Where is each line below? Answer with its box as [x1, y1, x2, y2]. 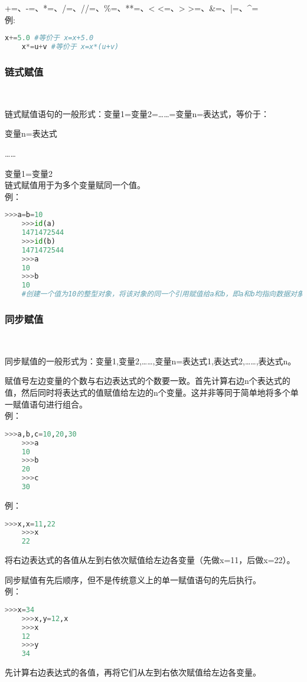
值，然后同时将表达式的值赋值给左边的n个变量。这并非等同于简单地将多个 [5, 386, 290, 399]
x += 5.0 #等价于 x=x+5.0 [5, 34, 94, 43]
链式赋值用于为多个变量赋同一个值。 [5, 179, 145, 191]
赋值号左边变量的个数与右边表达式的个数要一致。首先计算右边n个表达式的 [5, 374, 290, 387]
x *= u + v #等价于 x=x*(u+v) [21, 43, 119, 51]
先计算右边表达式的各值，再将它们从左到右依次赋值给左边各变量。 [5, 666, 261, 678]
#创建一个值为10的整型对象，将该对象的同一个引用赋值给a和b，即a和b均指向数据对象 [21, 290, 304, 299]
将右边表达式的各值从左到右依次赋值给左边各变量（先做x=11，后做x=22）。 [5, 554, 295, 566]
